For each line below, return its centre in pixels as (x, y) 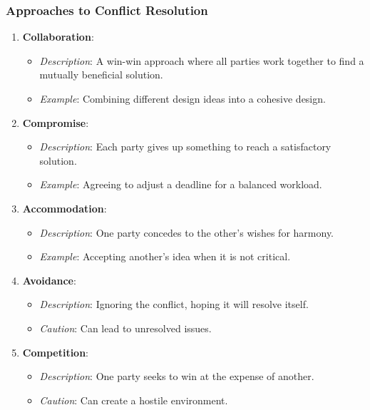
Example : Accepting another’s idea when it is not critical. (165, 256)
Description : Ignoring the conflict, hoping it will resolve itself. (174, 304)
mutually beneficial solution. (101, 75)
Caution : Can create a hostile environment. (134, 400)
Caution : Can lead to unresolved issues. (125, 328)
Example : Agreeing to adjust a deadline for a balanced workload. (181, 184)
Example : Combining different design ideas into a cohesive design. (183, 98)
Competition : (56, 352)
